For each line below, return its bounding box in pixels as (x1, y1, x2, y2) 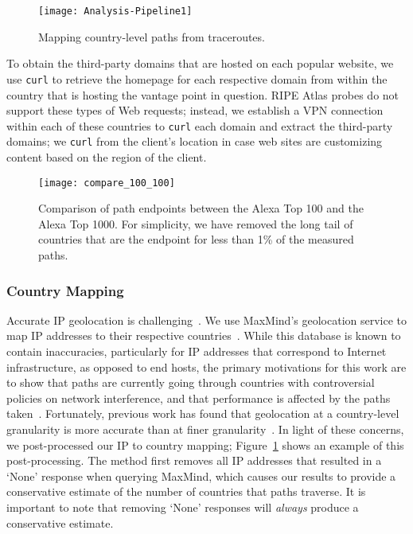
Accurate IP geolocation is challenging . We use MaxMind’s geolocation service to (6, 311, 407, 328)
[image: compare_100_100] (38, 177, 175, 189)
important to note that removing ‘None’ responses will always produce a (6, 498, 359, 515)
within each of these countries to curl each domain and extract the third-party (6, 117, 393, 134)
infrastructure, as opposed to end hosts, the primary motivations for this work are (6, 358, 407, 375)
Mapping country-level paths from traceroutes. (38, 28, 265, 45)
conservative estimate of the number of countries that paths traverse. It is (6, 483, 366, 500)
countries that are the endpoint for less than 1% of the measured (38, 231, 354, 248)
